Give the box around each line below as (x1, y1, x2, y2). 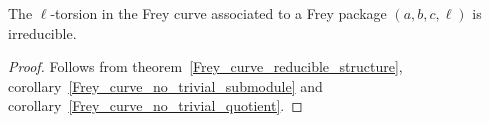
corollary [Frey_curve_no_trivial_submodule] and (8, 75, 323, 96)
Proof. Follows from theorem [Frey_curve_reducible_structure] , (8, 56, 403, 77)
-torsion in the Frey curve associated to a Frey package (50, 3, 387, 23)
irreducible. (8, 22, 77, 43)
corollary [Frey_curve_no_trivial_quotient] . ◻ (8, 95, 303, 116)
